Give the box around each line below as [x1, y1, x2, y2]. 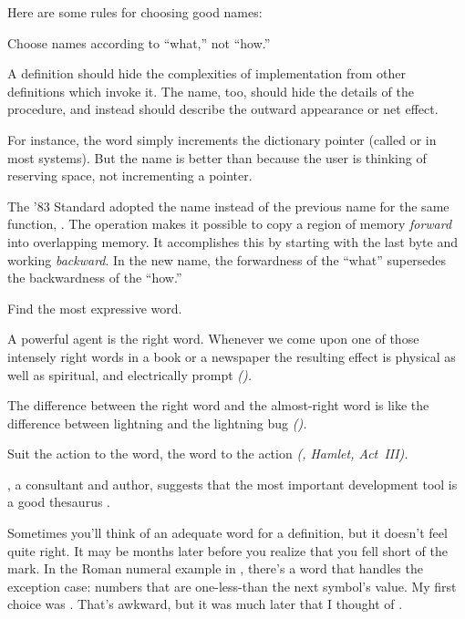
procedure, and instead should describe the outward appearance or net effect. [7, 99, 439, 119]
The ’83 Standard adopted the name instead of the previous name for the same [7, 196, 449, 215]
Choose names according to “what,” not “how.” [7, 33, 271, 52]
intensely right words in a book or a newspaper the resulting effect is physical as [7, 346, 456, 366]
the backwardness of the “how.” [7, 268, 182, 287]
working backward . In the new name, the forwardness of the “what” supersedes [7, 250, 446, 269]
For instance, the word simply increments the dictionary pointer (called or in [7, 129, 437, 149]
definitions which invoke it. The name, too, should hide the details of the [7, 81, 414, 100]
